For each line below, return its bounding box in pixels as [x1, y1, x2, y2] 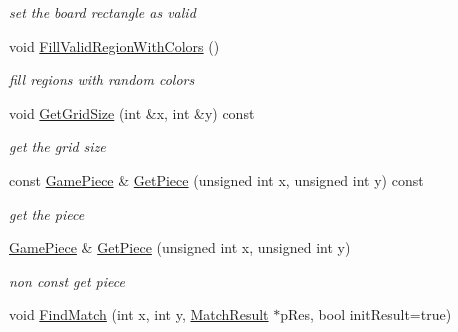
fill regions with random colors [9, 69, 195, 90]
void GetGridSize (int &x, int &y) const [9, 102, 255, 123]
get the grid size [9, 136, 106, 157]
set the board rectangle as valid [9, 2, 196, 22]
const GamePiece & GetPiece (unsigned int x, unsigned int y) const [9, 169, 424, 190]
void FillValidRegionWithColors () [9, 35, 220, 56]
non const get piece [9, 270, 125, 291]
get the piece [9, 203, 85, 224]
